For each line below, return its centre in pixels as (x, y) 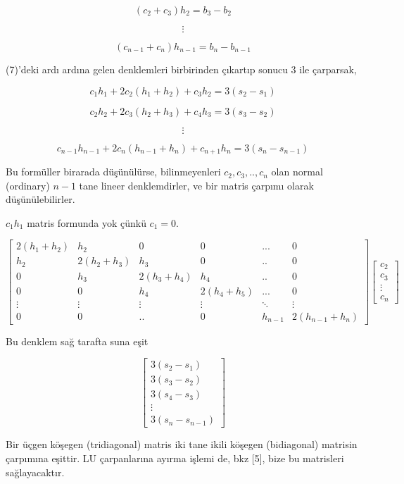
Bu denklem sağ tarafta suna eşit (77, 341)
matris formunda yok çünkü (87, 222)
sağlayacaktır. (35, 472)
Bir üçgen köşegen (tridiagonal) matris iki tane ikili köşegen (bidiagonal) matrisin (182, 444)
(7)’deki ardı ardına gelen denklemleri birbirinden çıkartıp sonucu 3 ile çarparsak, (181, 69)
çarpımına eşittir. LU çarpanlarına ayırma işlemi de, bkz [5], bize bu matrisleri (175, 458)
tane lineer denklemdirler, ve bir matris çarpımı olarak (196, 185)
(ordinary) (28, 185)
